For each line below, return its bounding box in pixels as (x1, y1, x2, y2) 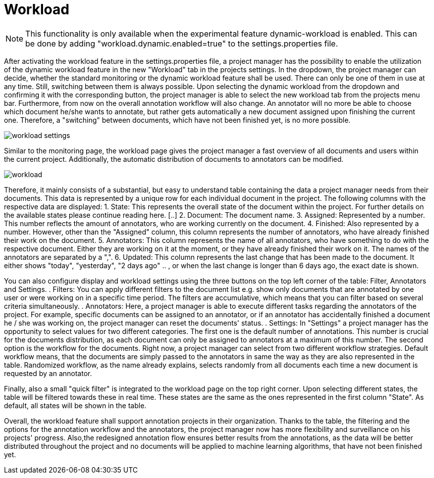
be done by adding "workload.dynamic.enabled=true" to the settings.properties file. (25, 38, 338, 48)
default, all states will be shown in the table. (4, 401, 147, 410)
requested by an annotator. (4, 369, 92, 378)
